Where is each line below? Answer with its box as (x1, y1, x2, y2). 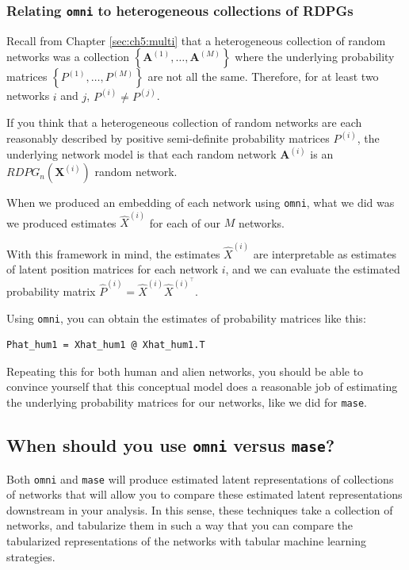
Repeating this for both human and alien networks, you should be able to (6, 362, 364, 379)
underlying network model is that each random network (6, 146, 277, 163)
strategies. (6, 548, 55, 564)
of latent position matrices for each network (6, 261, 219, 277)
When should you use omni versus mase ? (6, 433, 335, 457)
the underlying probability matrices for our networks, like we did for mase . (6, 394, 367, 411)
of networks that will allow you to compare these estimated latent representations (6, 486, 403, 503)
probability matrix (6, 283, 96, 300)
